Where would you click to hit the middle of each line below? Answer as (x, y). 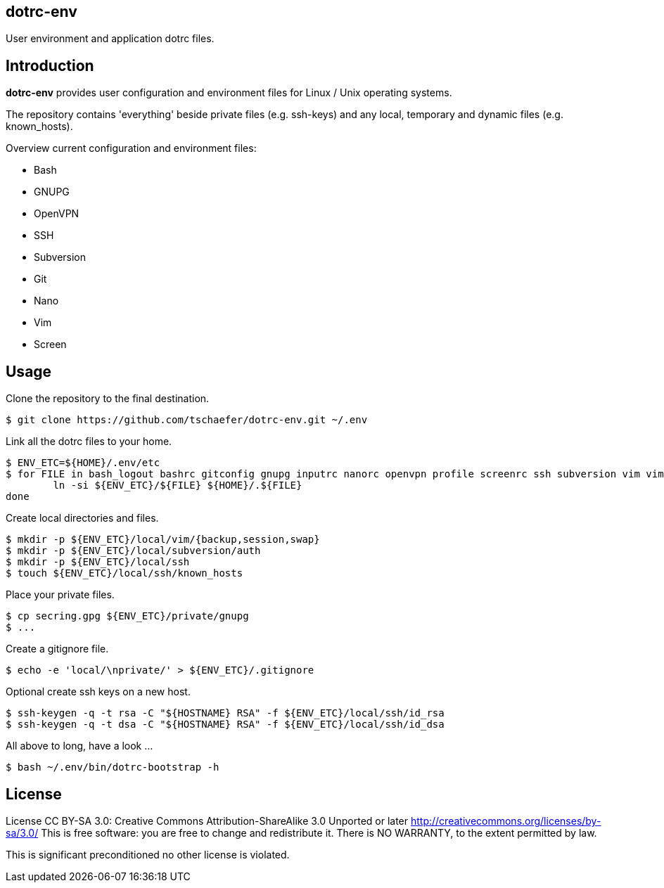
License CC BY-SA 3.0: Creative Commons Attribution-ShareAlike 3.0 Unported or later (207, 821)
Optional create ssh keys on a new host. (98, 692)
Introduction (50, 65)
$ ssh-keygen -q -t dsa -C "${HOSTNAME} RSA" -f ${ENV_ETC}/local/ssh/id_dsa (225, 725)
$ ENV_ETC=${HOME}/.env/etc (83, 463)
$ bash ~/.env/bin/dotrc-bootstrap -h (113, 767)
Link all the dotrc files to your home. (89, 442)
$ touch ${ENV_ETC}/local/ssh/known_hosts (124, 573)
